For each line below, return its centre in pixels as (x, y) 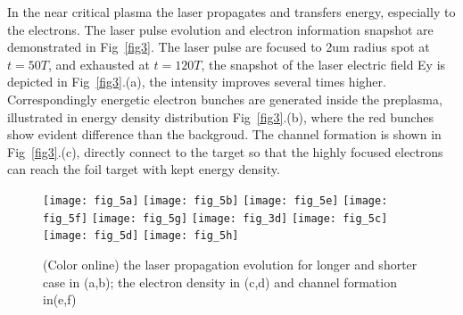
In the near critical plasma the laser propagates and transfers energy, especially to (231, 12)
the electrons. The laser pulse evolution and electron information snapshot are (220, 29)
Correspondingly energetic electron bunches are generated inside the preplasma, (225, 99)
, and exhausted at (99, 64)
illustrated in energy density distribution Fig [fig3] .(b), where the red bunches (220, 116)
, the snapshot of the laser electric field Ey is (323, 64)
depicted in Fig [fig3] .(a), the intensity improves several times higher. (197, 82)
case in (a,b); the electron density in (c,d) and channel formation (220, 282)
